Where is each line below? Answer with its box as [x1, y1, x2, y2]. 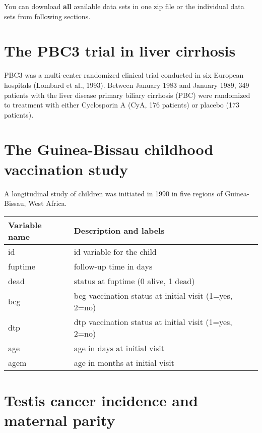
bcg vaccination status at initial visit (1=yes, [74, 289, 233, 301]
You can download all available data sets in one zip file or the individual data [4, 1, 244, 11]
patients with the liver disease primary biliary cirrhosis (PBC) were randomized [4, 89, 250, 100]
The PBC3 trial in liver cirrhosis [4, 40, 236, 61]
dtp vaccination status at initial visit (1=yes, [74, 315, 232, 328]
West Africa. [28, 198, 67, 208]
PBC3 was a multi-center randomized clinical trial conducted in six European [4, 70, 244, 80]
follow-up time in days [74, 260, 153, 272]
